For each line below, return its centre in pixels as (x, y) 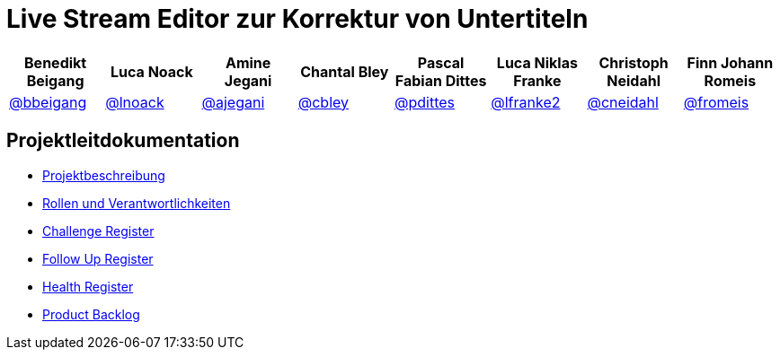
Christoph (634, 62)
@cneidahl (623, 102)
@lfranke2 (526, 102)
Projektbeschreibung (104, 175)
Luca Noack (151, 71)
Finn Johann (730, 62)
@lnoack (135, 102)
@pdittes (425, 102)
